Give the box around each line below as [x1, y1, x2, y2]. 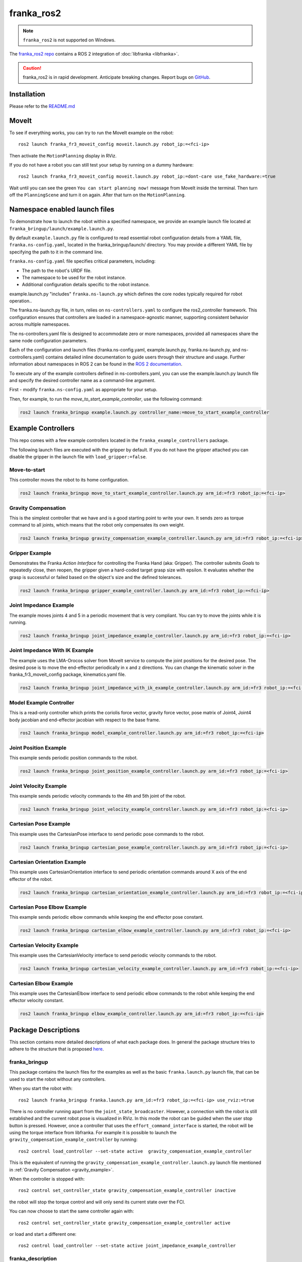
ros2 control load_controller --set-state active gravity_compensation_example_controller [18, 1148, 252, 1154]
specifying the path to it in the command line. [9, 249, 103, 255]
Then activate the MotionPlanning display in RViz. [9, 152, 117, 159]
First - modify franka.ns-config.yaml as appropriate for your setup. [9, 387, 158, 393]
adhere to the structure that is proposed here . [9, 1046, 104, 1052]
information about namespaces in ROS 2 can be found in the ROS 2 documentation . [9, 361, 183, 367]
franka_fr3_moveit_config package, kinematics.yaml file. [9, 671, 126, 677]
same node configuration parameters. [9, 338, 88, 344]
